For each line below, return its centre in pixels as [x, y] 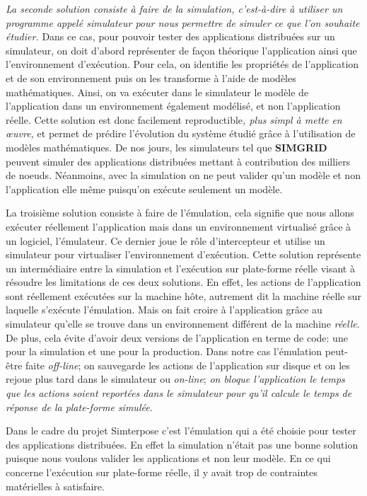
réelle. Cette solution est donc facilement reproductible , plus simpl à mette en [174, 119]
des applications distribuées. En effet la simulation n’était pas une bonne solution [182, 444]
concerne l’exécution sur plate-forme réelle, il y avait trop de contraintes [162, 472]
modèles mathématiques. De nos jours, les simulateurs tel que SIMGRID [167, 147]
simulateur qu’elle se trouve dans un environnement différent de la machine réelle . [183, 324]
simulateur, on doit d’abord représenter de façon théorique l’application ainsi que [181, 50]
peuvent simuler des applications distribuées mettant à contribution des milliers [178, 161]
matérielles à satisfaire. [55, 486]
